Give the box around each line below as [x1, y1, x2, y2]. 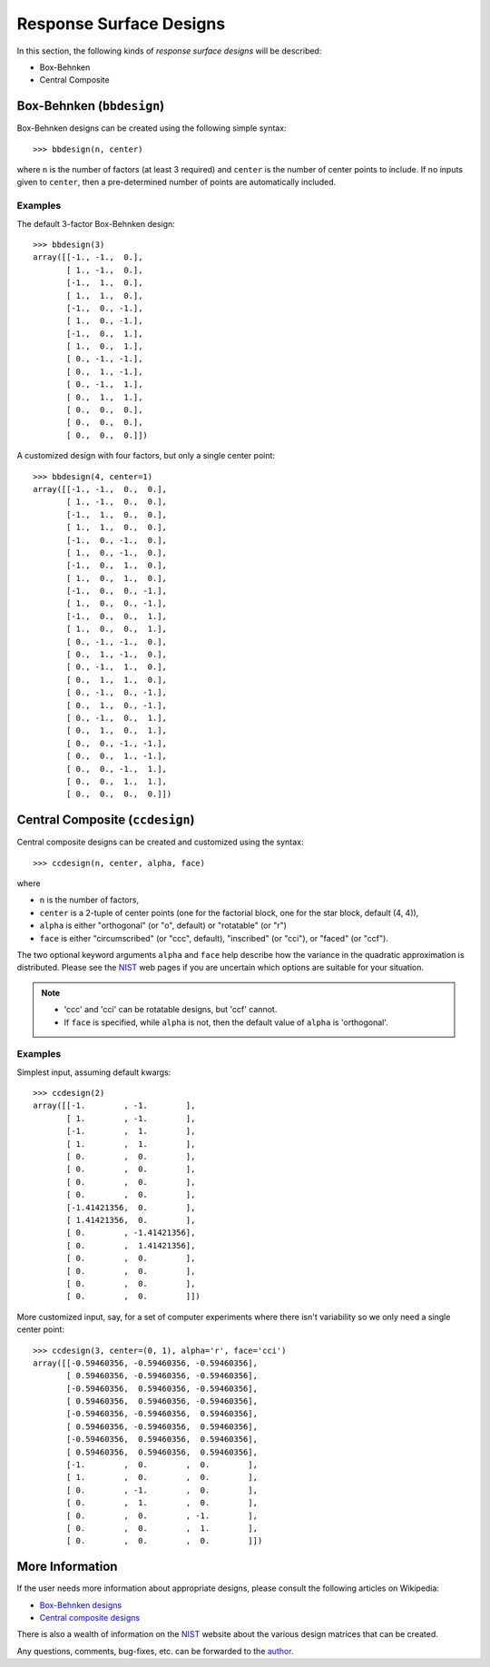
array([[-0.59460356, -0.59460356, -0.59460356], [33, 1357, 259, 1368]
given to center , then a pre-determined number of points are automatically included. [16, 177, 336, 188]
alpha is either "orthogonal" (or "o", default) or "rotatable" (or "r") [39, 920, 288, 931]
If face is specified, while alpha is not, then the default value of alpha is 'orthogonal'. [64, 1017, 389, 1028]
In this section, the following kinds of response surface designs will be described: [16, 45, 322, 56]
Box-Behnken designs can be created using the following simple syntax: [16, 123, 287, 133]
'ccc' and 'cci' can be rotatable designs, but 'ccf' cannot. [64, 1004, 278, 1015]
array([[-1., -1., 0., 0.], [33, 484, 168, 494]
